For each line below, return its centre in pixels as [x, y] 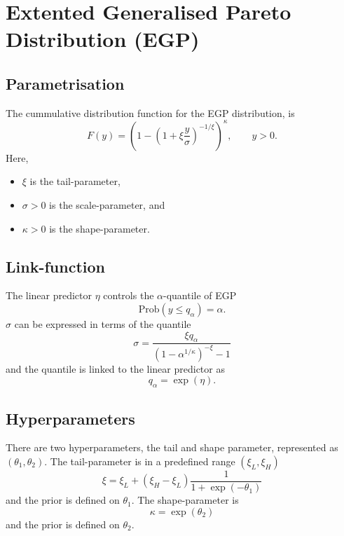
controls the [129, 295]
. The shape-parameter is [185, 500]
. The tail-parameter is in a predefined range [140, 461]
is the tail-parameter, [75, 181]
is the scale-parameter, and [107, 205]
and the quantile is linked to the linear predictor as [115, 368]
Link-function [55, 266]
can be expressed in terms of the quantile [103, 324]
